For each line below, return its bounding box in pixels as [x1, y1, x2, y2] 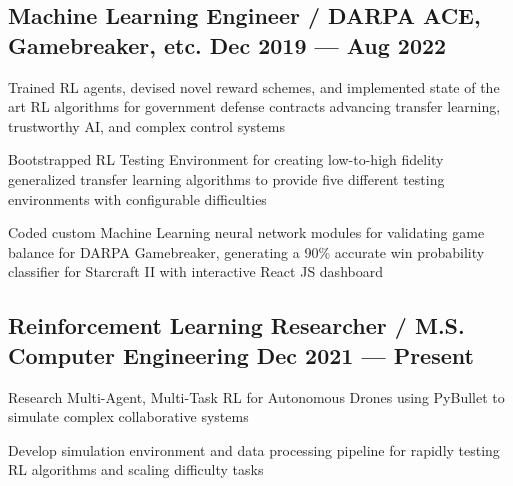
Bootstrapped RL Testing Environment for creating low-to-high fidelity [8, 149, 444, 170]
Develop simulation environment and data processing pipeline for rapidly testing [8, 439, 500, 460]
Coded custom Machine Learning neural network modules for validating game [8, 222, 485, 243]
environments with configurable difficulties [8, 188, 267, 209]
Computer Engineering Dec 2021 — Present [8, 339, 474, 370]
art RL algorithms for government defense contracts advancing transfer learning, [8, 96, 501, 117]
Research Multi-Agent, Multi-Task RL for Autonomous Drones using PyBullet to [8, 386, 505, 407]
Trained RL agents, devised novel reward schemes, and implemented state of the [8, 76, 500, 97]
